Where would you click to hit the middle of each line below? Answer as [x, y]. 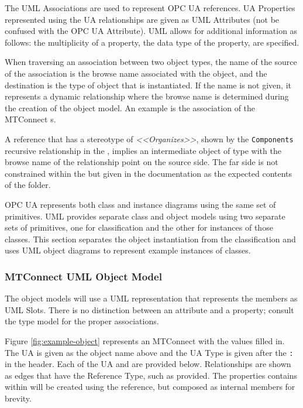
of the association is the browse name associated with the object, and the [136, 73]
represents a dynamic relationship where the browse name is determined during [147, 96]
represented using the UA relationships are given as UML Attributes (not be [142, 19]
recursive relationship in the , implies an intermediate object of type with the [143, 150]
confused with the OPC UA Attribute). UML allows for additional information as [151, 31]
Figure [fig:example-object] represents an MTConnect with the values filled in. [145, 340]
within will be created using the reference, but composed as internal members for [150, 387]
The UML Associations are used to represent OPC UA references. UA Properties [150, 8]
